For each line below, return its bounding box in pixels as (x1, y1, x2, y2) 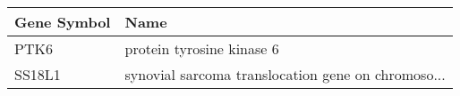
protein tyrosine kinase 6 (124, 38, 279, 59)
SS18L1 (14, 64, 61, 84)
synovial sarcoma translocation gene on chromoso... (124, 64, 446, 84)
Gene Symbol (14, 12, 111, 32)
